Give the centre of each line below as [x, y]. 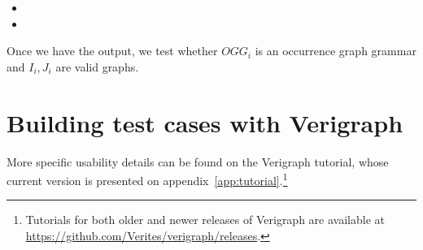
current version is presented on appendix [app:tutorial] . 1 [147, 179]
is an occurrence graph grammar [336, 51]
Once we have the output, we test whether [112, 51]
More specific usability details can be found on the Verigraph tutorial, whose [198, 161]
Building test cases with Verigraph [205, 122]
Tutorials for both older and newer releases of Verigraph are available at [205, 220]
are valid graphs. [97, 66]
